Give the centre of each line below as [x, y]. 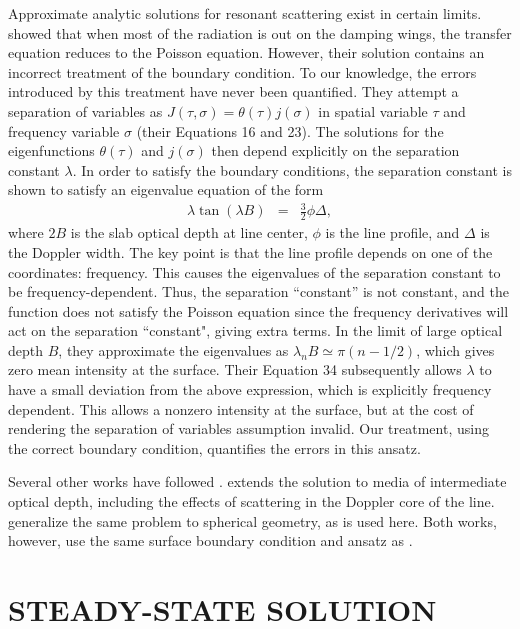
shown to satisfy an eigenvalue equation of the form [166, 189]
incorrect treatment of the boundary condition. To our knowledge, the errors [242, 71]
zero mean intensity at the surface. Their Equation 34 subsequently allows [235, 369]
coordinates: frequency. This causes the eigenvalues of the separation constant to [254, 271]
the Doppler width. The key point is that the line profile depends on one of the [250, 251]
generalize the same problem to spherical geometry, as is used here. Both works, [252, 520]
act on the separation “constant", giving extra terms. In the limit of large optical [255, 330]
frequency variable [64, 130]
